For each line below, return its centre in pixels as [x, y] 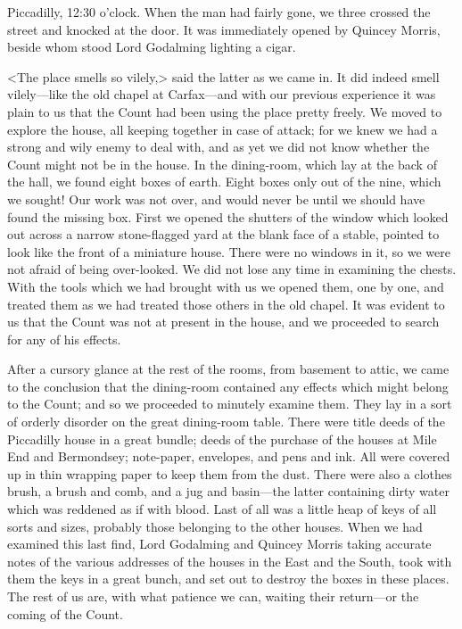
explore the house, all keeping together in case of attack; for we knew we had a [223, 129]
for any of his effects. [64, 339]
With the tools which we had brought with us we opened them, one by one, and [226, 286]
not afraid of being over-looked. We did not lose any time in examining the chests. [232, 269]
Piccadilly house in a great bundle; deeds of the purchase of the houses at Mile [222, 439]
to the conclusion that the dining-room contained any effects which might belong [228, 386]
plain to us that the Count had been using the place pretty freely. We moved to [225, 111]
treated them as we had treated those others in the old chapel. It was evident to [226, 304]
